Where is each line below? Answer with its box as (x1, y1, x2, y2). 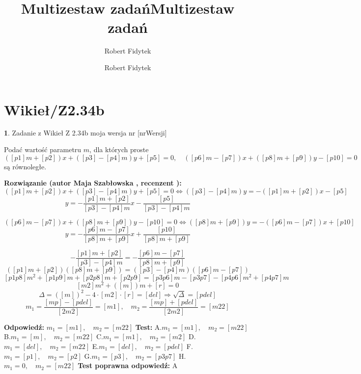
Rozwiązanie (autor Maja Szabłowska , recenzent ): (4, 178, 182, 188)
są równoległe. (4, 161, 47, 171)
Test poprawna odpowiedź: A (78, 360, 178, 371)
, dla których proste (89, 144, 149, 155)
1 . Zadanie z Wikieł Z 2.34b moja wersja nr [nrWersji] (4, 128, 167, 138)
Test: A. (135, 321, 162, 332)
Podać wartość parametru (4, 144, 82, 155)
